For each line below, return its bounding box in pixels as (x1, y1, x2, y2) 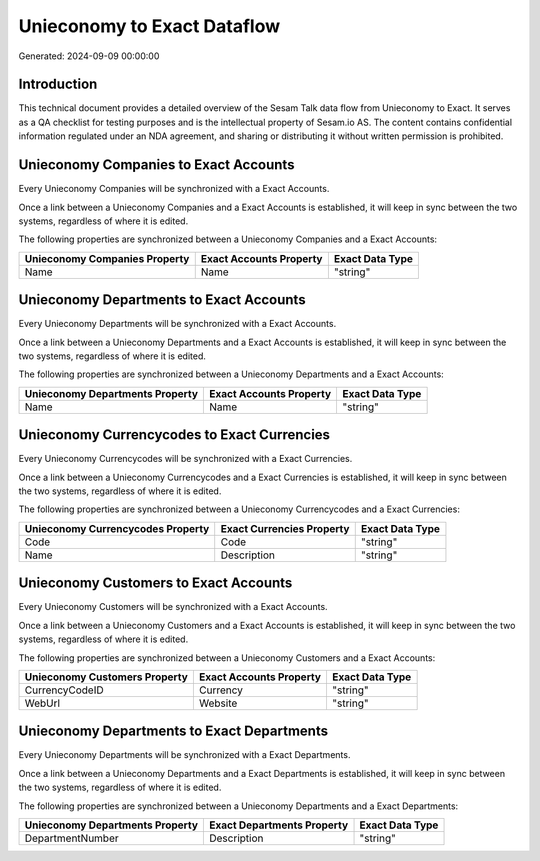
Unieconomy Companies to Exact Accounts (18, 156, 295, 174)
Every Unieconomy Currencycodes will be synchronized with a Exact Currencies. (18, 453, 353, 465)
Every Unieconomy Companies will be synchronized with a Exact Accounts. (18, 183, 330, 195)
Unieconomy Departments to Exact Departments (18, 723, 329, 740)
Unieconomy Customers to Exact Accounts (18, 575, 293, 592)
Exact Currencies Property (220, 521, 350, 535)
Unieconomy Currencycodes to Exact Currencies (18, 426, 330, 444)
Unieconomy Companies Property (24, 251, 190, 265)
